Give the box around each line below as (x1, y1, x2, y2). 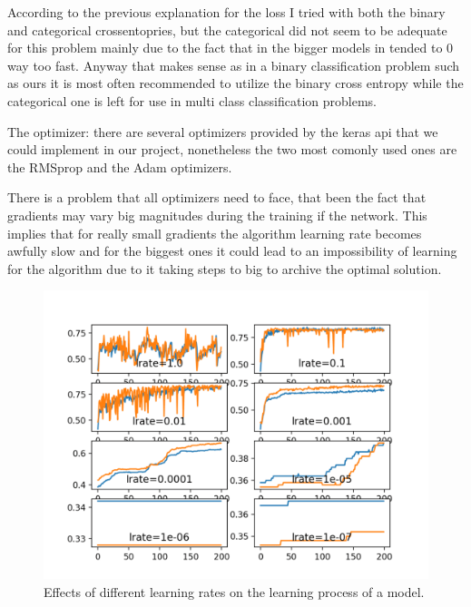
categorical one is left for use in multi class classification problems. (7, 91, 378, 110)
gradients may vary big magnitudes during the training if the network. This (7, 205, 427, 224)
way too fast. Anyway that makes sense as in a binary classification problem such (7, 55, 460, 74)
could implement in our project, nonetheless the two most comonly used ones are (7, 140, 457, 159)
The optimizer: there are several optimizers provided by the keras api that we (7, 122, 438, 141)
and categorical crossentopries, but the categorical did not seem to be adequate (7, 20, 447, 39)
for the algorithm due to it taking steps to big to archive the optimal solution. (7, 259, 442, 278)
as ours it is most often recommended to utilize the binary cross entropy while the (7, 73, 464, 93)
